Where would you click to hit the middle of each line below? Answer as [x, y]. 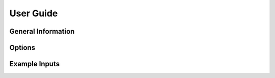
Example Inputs [35, 64]
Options [22, 48]
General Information [42, 31]
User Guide [34, 13]
